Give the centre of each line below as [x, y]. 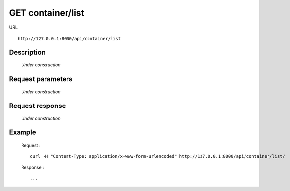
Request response [37, 106]
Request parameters [41, 79]
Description [27, 52]
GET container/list [47, 13]
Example [22, 132]
